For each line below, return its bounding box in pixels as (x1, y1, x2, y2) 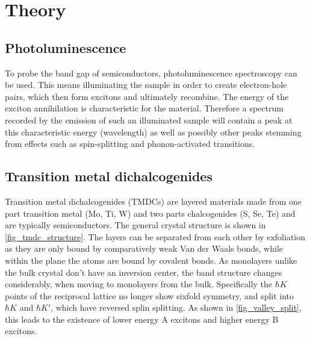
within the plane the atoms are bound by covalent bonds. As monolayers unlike (5, 253, 297, 266)
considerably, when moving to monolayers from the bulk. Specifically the (5, 278, 273, 290)
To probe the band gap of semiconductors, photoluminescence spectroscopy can (5, 66, 297, 79)
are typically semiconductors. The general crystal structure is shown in (5, 219, 266, 231)
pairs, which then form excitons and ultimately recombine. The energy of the (5, 90, 289, 102)
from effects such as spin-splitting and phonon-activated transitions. (5, 137, 255, 150)
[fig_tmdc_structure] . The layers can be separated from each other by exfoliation (5, 230, 306, 243)
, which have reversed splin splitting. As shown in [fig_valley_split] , (51, 301, 302, 314)
